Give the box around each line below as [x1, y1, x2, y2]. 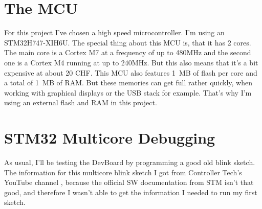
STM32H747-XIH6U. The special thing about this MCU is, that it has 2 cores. [4, 37, 251, 48]
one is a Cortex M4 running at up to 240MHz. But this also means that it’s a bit [4, 57, 258, 67]
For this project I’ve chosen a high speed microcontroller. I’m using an [4, 27, 225, 38]
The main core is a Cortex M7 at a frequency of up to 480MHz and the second [4, 47, 251, 58]
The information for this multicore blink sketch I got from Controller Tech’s [4, 167, 242, 177]
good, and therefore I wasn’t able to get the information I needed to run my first [4, 187, 257, 197]
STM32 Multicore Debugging [4, 127, 215, 148]
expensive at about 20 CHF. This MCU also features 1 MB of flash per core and [4, 67, 257, 78]
